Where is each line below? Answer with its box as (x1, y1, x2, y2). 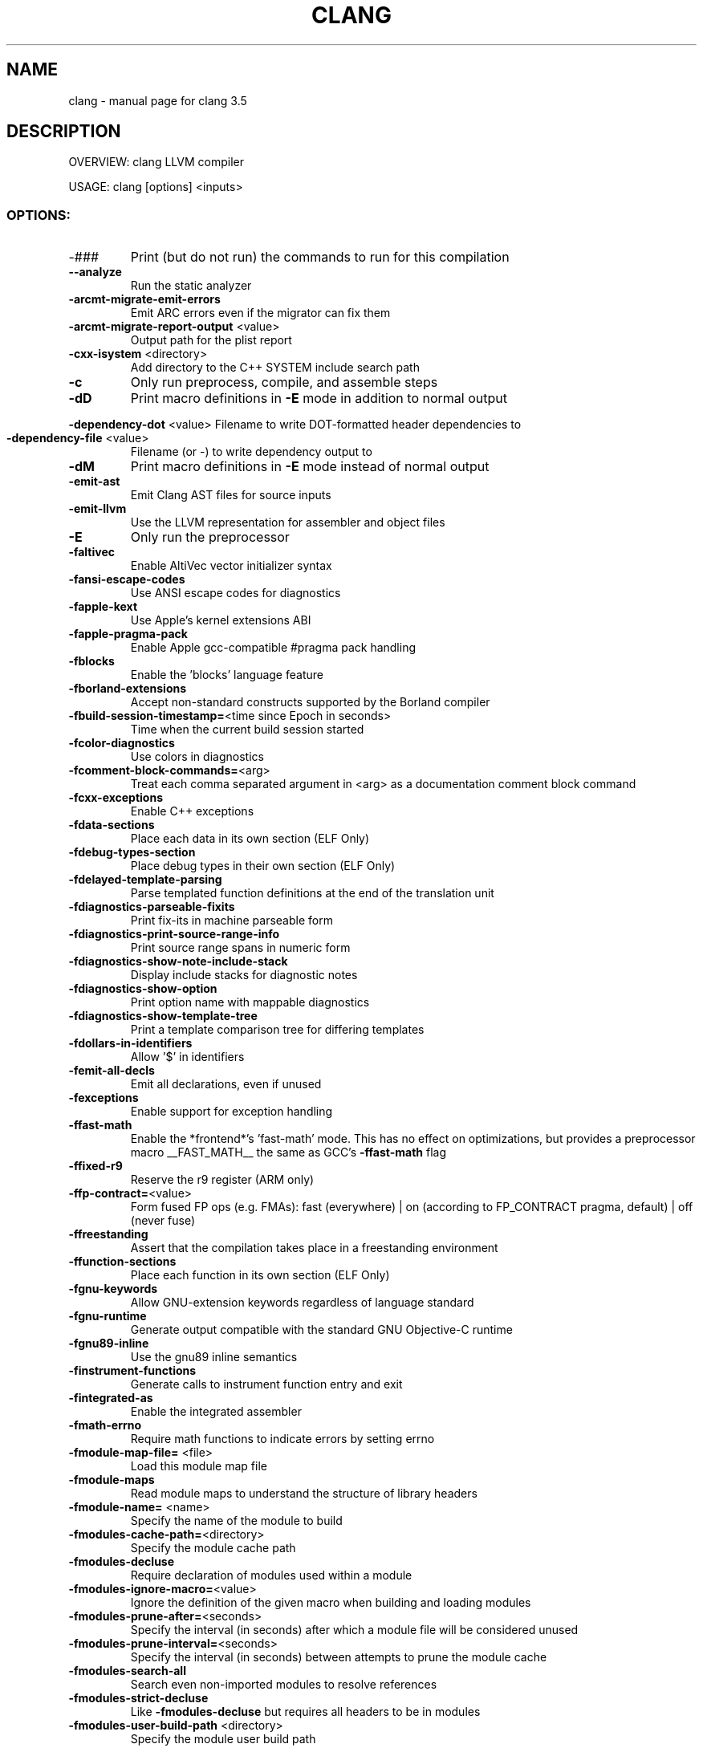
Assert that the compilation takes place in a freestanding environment (130, 1241, 498, 1255)
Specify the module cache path (130, 1541, 296, 1555)
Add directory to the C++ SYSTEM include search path (130, 360, 420, 375)
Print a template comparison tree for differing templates (130, 1022, 425, 1037)
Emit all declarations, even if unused (130, 1077, 322, 1091)
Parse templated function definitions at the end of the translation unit (130, 886, 494, 900)
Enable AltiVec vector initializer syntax (130, 559, 332, 573)
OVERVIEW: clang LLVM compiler (68, 155, 244, 169)
